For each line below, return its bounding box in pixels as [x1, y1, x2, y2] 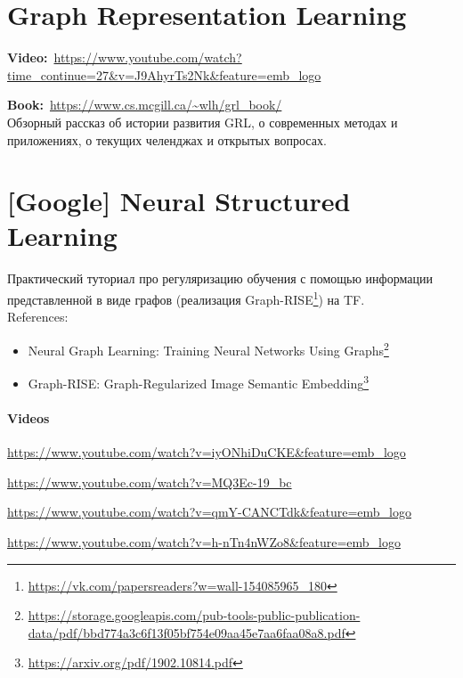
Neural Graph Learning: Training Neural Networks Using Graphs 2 [28, 338, 389, 359]
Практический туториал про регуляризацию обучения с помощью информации [7, 269, 433, 288]
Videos [7, 408, 50, 427]
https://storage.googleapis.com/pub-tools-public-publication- [28, 606, 361, 625]
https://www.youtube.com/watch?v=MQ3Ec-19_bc [7, 472, 292, 491]
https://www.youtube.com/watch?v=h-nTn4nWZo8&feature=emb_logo [7, 532, 401, 551]
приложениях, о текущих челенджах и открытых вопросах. [7, 130, 327, 149]
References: [7, 307, 69, 326]
